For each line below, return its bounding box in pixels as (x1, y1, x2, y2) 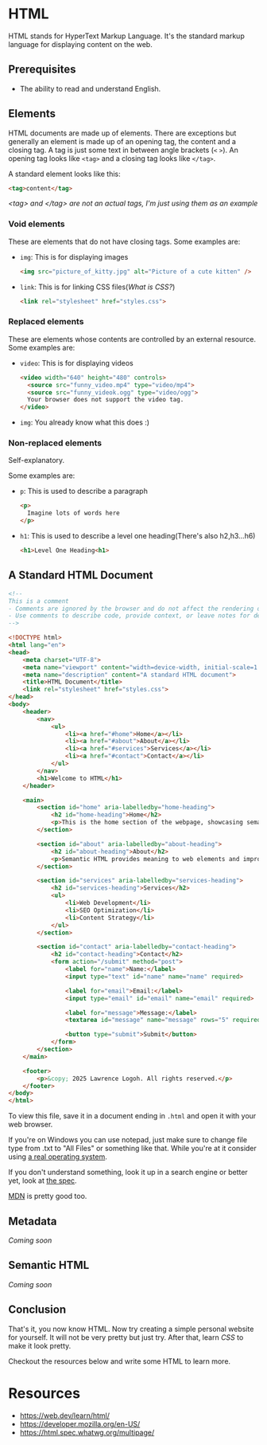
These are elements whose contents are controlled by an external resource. (8, 334, 257, 343)
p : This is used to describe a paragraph (19, 487, 149, 496)
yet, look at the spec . (8, 1176, 77, 1185)
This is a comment (8, 597, 69, 605)
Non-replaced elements (8, 437, 102, 448)
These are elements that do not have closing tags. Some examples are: (8, 237, 241, 246)
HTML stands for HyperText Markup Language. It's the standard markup (8, 31, 245, 41)
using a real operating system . (8, 1152, 107, 1161)
